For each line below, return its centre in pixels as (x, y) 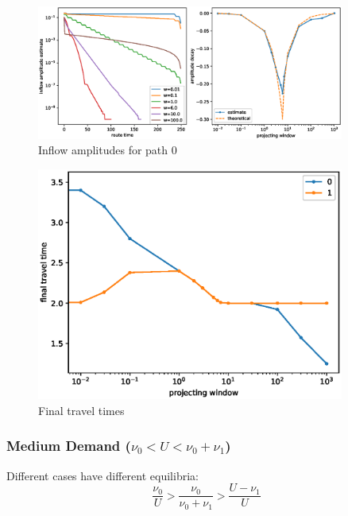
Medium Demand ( (69, 446)
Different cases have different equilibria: (102, 475)
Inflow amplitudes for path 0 (108, 150)
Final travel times (81, 410)
